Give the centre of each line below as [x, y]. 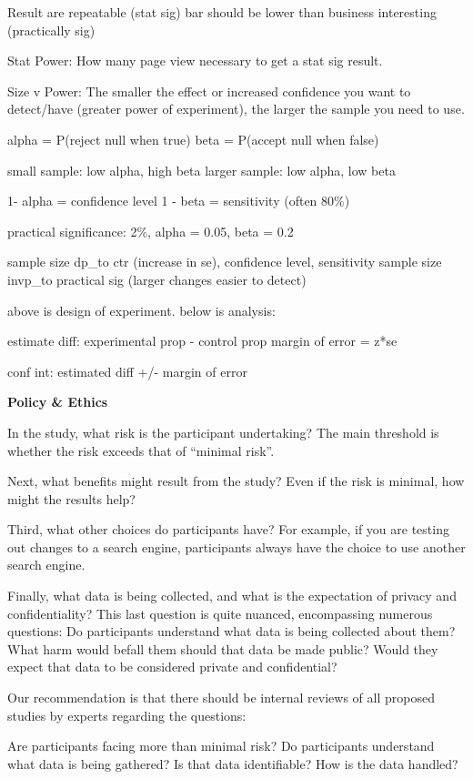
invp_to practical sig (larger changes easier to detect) [157, 279]
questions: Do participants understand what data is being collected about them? [231, 631]
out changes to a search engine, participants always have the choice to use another [236, 546]
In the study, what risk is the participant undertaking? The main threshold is [223, 432]
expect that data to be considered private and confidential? [172, 667]
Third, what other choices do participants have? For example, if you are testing [228, 529]
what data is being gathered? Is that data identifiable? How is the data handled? [233, 763]
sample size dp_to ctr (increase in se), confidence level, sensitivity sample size [225, 262]
